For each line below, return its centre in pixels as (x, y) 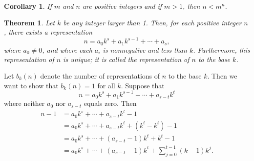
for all (106, 85)
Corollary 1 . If (28, 6)
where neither (24, 103)
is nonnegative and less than (145, 50)
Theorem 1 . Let (30, 22)
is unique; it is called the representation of (126, 59)
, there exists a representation (48, 32)
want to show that (31, 85)
